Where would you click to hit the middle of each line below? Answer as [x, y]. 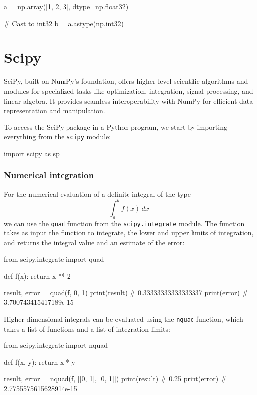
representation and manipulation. [55, 110]
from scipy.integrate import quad [54, 259]
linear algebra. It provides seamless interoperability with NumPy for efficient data [128, 100]
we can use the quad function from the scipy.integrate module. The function [124, 223]
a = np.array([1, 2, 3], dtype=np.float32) [66, 6]
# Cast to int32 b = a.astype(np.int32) [64, 23]
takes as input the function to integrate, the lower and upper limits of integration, [129, 233]
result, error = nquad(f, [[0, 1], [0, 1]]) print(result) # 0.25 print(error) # [115, 378]
